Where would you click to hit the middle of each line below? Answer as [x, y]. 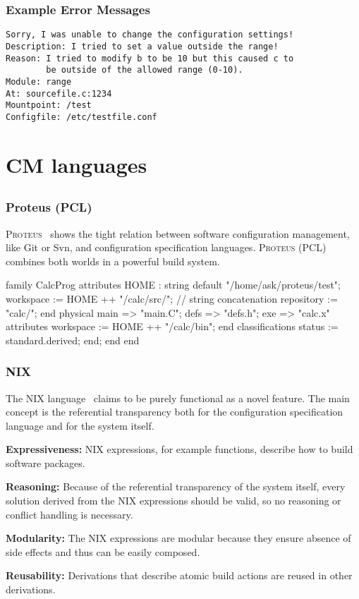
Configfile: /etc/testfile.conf [81, 117]
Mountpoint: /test [49, 105]
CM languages [77, 164]
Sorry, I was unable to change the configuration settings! [150, 35]
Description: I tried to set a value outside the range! [142, 46]
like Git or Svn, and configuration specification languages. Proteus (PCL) [166, 247]
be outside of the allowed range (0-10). [145, 70]
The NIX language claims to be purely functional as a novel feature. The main [178, 398]
